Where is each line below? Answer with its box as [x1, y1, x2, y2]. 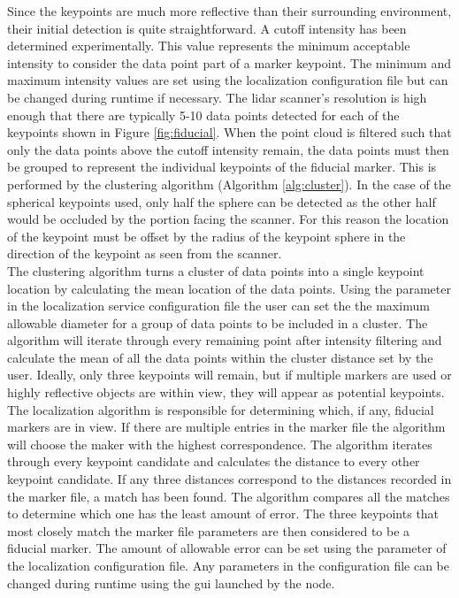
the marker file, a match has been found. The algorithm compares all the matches [7, 487, 450, 505]
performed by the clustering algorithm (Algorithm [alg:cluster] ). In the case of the [7, 174, 451, 193]
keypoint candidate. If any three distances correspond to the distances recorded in [7, 470, 452, 488]
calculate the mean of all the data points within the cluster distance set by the [7, 348, 433, 366]
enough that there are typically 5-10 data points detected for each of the [7, 105, 400, 124]
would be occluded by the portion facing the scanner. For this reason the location [7, 210, 449, 228]
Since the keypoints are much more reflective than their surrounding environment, [7, 2, 452, 19]
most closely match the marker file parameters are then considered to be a [7, 521, 410, 540]
